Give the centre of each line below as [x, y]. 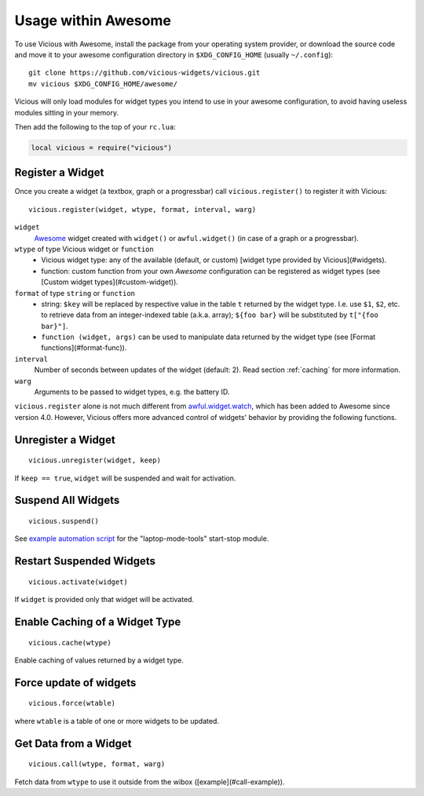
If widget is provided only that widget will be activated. [104, 600]
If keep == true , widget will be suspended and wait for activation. [125, 478]
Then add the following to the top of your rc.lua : [95, 126]
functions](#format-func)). [84, 348]
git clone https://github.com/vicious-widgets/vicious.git [144, 73]
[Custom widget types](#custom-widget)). [110, 282]
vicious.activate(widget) [79, 582]
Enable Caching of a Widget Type [98, 622]
